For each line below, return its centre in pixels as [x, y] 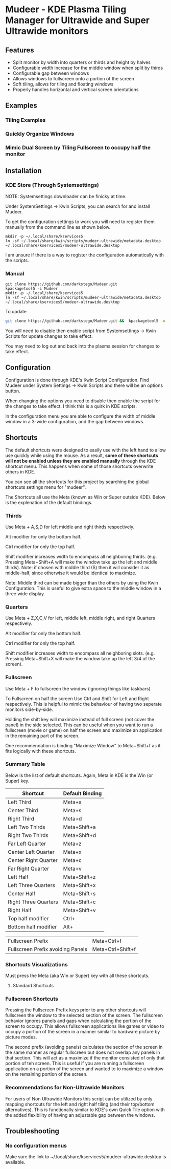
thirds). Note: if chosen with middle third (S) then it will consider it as [77, 567]
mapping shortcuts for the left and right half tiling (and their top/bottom [80, 1104]
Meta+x [72, 852]
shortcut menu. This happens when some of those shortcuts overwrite [79, 466]
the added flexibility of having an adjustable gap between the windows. [80, 1115]
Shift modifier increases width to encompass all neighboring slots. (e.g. [80, 653]
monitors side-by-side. [29, 709]
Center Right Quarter [33, 860]
